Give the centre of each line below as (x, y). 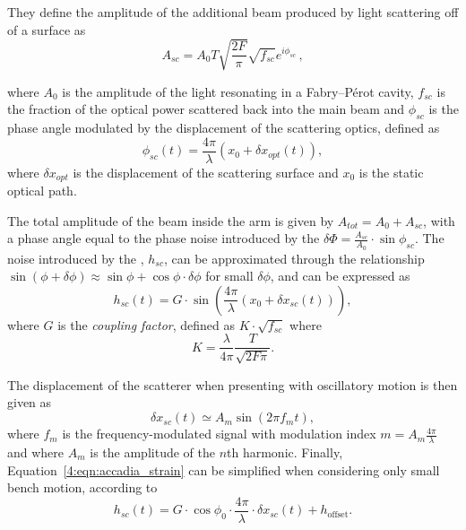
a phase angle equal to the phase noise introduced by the (164, 238)
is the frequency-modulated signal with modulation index (219, 434)
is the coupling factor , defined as (147, 324)
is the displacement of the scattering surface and (206, 172)
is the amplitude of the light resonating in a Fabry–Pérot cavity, (238, 91)
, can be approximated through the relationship (294, 258)
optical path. (42, 191)
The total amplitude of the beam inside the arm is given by (171, 220)
